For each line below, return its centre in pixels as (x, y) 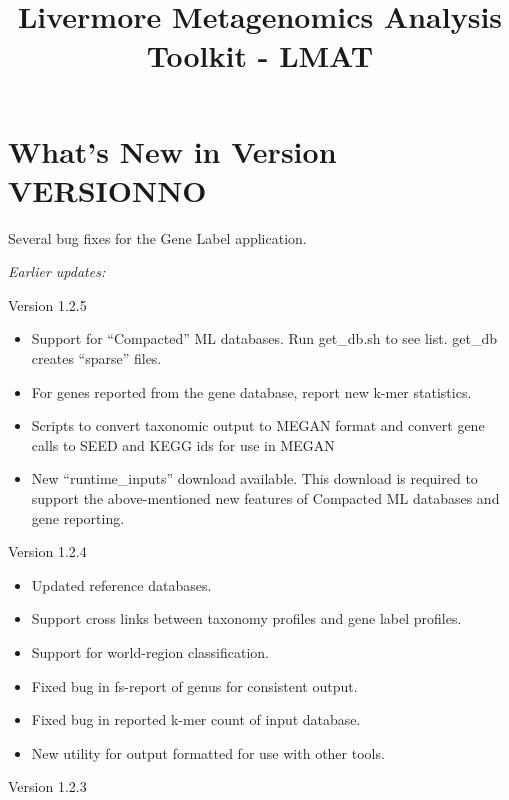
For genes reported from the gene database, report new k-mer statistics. (251, 391)
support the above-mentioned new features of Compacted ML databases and (265, 498)
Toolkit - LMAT (260, 55)
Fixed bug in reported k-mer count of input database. (196, 719)
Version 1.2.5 (47, 304)
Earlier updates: (57, 271)
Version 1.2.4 (47, 551)
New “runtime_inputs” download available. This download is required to (254, 478)
